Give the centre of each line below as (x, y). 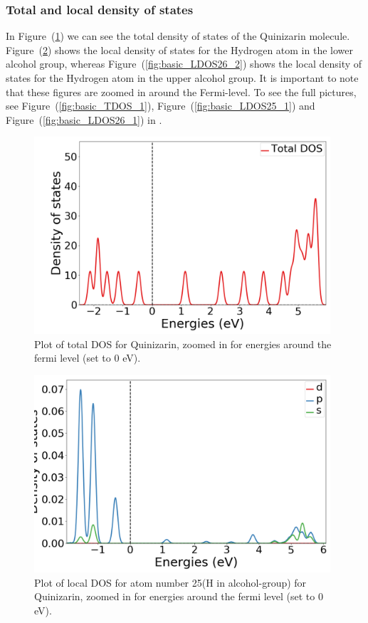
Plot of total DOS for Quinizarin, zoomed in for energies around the (183, 344)
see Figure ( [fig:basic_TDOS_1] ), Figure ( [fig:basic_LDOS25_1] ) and (161, 106)
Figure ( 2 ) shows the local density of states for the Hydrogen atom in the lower (179, 49)
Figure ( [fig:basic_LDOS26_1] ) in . (84, 119)
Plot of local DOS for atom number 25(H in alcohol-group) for (170, 582)
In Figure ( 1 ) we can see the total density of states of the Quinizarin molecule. (178, 36)
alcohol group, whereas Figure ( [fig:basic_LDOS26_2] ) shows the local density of (184, 64)
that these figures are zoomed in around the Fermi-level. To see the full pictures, (181, 91)
